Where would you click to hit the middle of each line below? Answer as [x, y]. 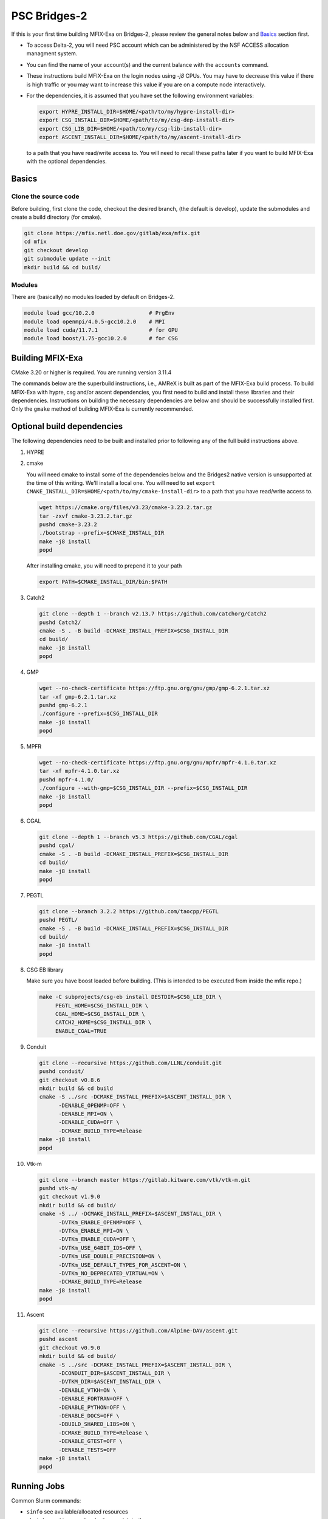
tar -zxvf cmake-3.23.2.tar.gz [86, 516]
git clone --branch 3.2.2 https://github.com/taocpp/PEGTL [129, 911]
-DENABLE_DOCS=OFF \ [89, 1415]
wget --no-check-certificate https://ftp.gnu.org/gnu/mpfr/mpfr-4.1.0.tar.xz [158, 763]
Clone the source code [45, 196]
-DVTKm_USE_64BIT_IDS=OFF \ [100, 1248]
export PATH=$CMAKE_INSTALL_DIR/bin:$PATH [103, 582]
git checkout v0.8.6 [70, 1080]
